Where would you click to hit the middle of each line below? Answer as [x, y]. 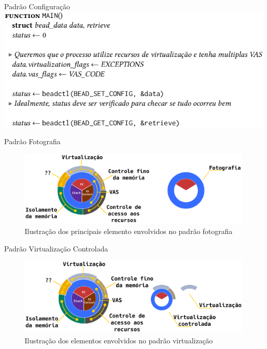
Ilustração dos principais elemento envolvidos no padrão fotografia [129, 231]
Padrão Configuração [37, 6]
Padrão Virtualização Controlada [56, 248]
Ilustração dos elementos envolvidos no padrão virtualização [119, 341]
